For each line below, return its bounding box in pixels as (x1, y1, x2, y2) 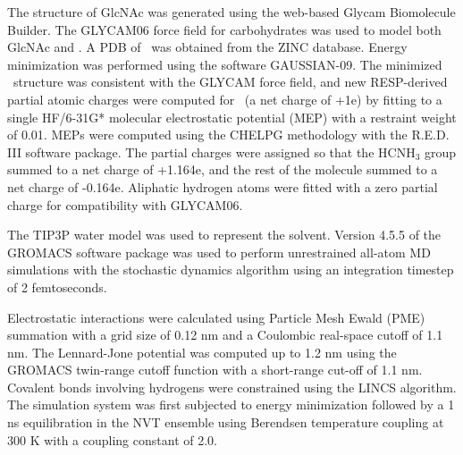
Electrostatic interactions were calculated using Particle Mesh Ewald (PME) (7, 308, 425, 326)
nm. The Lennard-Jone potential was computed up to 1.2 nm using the (7, 342, 397, 361)
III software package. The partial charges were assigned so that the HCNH (7, 142, 416, 161)
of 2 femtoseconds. (7, 277, 107, 296)
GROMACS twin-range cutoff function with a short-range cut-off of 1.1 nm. (7, 360, 423, 379)
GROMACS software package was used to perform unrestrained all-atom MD (7, 242, 431, 261)
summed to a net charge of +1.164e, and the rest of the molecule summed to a (7, 160, 438, 179)
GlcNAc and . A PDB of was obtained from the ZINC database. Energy (7, 38, 408, 56)
